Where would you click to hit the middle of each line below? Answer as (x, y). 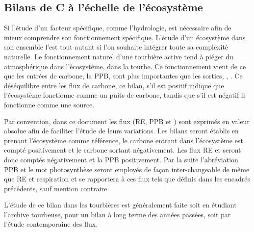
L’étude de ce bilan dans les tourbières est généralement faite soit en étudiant (120, 205)
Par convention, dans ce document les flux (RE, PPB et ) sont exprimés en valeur (127, 121)
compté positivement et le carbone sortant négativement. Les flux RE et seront (123, 150)
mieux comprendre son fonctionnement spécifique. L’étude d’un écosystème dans (125, 37)
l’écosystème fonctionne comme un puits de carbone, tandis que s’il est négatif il (125, 95)
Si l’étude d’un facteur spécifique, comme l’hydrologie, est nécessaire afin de (118, 28)
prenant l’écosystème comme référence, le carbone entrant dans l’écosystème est (124, 140)
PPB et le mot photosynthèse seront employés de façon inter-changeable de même (127, 169)
